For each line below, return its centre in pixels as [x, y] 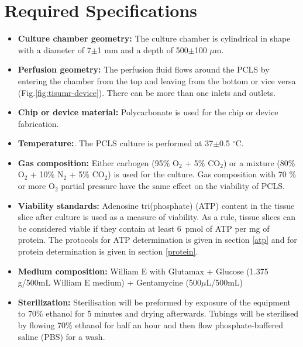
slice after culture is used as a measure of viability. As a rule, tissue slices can [156, 217]
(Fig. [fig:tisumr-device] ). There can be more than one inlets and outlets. [147, 92]
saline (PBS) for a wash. [61, 336]
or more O [36, 186]
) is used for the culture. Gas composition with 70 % [202, 174]
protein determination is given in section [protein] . [108, 251]
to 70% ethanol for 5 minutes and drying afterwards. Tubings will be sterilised [158, 313]
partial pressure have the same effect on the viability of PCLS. [173, 186]
